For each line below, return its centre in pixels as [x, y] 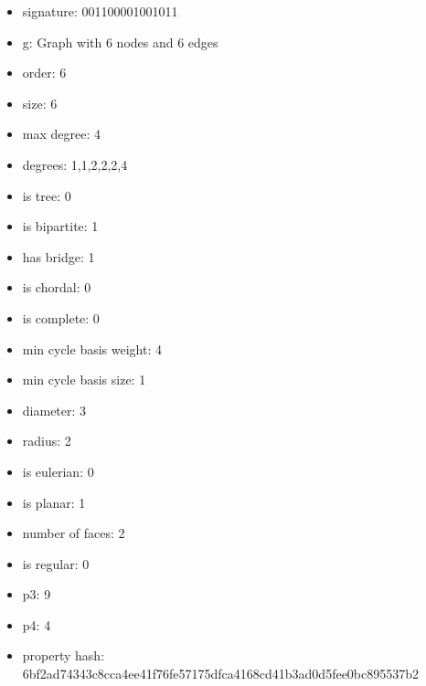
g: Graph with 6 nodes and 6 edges [120, 42]
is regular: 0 [56, 563]
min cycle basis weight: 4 [92, 348]
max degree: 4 [61, 134]
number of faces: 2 [74, 533]
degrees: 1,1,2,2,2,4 [75, 164]
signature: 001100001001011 [100, 11]
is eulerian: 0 [58, 471]
